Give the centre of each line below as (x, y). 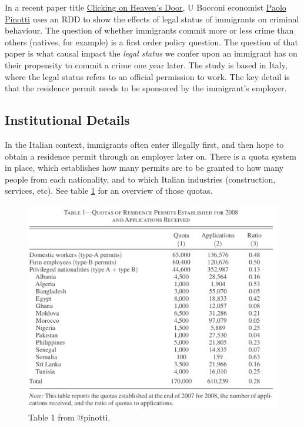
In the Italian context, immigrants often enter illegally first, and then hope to (144, 144)
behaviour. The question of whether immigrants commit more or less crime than (149, 30)
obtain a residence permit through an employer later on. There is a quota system (151, 156)
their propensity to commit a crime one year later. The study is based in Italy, (146, 64)
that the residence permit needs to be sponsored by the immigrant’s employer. (146, 88)
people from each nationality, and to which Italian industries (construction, (140, 179)
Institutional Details (67, 120)
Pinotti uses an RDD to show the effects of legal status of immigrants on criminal (152, 19)
